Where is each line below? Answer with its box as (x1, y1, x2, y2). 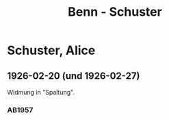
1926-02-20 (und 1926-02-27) (7, 70, 140, 82)
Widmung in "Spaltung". (7, 88, 75, 96)
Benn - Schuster (68, 4, 162, 20)
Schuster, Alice (7, 43, 96, 58)
